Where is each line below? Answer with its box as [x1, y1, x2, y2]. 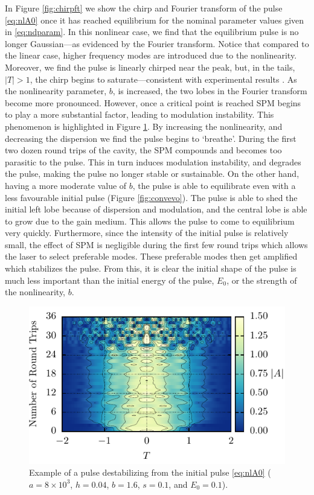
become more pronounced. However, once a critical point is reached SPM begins [5, 96, 301, 109]
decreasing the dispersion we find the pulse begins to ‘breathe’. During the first [5, 132, 296, 144]
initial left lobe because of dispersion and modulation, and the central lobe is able [5, 203, 307, 216]
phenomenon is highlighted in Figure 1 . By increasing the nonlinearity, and [5, 120, 283, 132]
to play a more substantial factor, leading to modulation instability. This [5, 108, 274, 121]
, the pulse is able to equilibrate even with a [132, 179, 296, 191]
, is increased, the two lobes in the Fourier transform [112, 85, 307, 97]
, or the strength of [226, 273, 297, 286]
